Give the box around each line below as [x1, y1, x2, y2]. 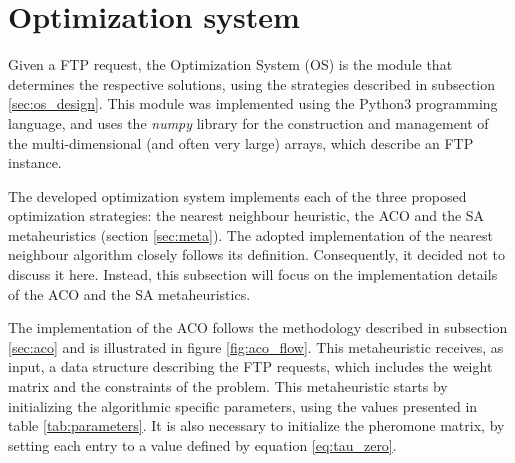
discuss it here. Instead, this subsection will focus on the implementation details [8, 264, 498, 285]
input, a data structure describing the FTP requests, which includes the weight [8, 356, 493, 377]
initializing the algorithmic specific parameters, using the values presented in [8, 395, 478, 416]
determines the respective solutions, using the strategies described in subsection [8, 73, 496, 94]
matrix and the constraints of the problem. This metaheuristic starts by [8, 376, 448, 397]
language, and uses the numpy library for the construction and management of [8, 112, 489, 133]
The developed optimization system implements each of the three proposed [8, 185, 467, 206]
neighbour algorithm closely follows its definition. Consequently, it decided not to [8, 244, 506, 265]
